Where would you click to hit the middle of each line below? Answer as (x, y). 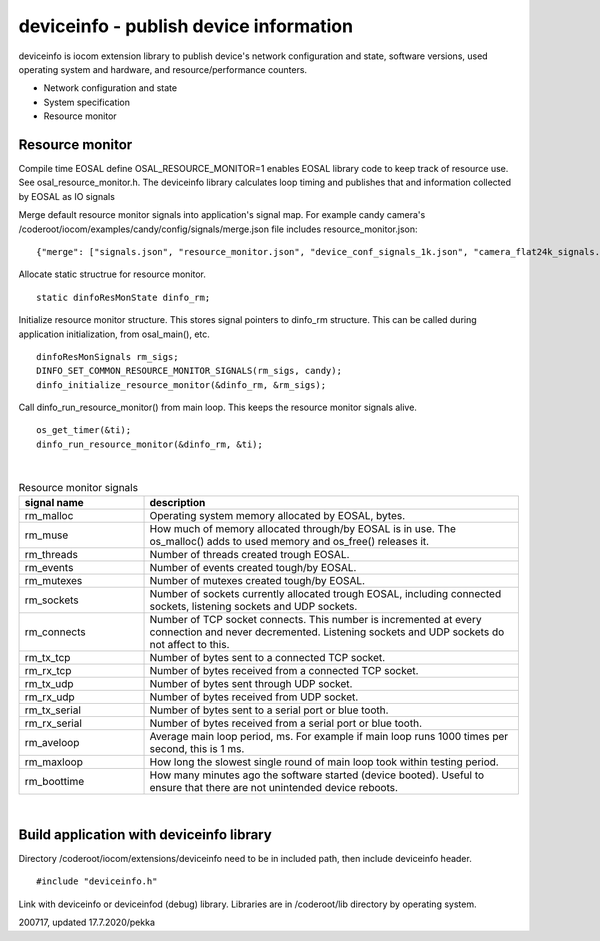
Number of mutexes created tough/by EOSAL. (257, 581)
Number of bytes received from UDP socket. (254, 697)
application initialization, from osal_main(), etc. (114, 334)
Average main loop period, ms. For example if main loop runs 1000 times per (329, 737)
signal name (54, 503)
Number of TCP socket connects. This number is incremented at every (315, 620)
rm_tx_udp (49, 684)
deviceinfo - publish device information (186, 26)
